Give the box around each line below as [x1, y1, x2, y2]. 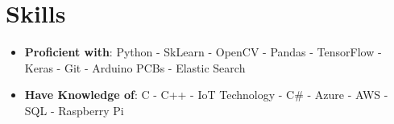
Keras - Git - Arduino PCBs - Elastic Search [24, 59, 246, 76]
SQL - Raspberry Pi [24, 101, 124, 118]
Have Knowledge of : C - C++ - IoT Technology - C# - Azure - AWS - [24, 86, 388, 103]
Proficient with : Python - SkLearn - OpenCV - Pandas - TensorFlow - [24, 43, 382, 60]
